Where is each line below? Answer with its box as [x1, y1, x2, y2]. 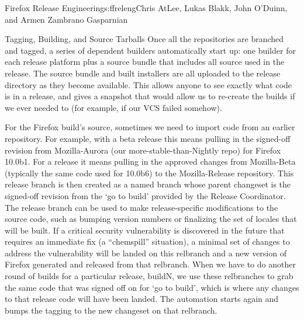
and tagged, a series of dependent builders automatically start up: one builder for [5, 44, 296, 56]
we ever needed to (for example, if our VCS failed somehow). [5, 101, 222, 113]
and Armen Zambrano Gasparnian [5, 13, 128, 25]
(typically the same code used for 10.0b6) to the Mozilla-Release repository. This [5, 166, 294, 179]
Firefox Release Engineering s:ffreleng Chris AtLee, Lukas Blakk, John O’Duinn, [5, 2, 288, 13]
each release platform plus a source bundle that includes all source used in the [5, 55, 285, 68]
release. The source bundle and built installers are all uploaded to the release [5, 67, 281, 79]
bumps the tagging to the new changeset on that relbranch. [5, 304, 217, 316]
